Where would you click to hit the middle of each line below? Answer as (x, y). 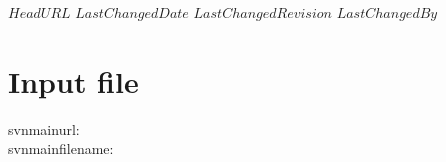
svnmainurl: (44, 128)
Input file (73, 80)
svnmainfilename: (61, 148)
